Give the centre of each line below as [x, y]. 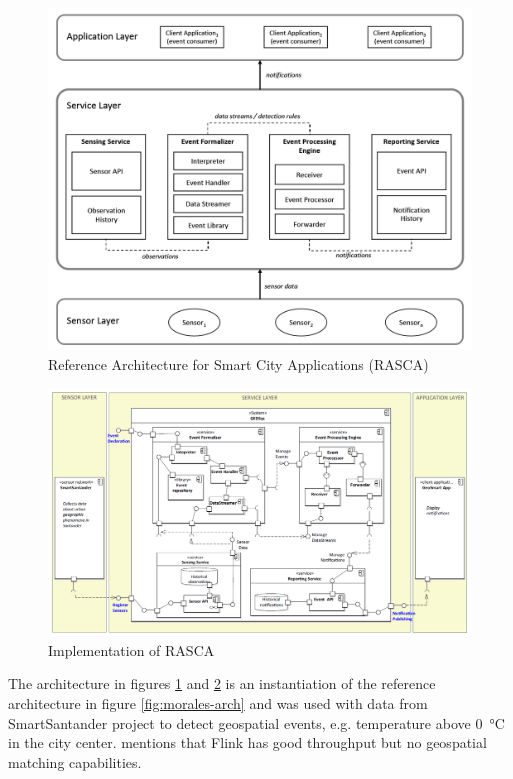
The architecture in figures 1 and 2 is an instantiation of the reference [222, 683]
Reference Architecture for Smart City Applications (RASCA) [238, 363]
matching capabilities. [75, 761]
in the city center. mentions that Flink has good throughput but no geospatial [247, 742]
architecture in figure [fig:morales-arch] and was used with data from [218, 703]
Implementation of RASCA [131, 649]
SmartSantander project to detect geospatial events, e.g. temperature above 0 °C [256, 722]
